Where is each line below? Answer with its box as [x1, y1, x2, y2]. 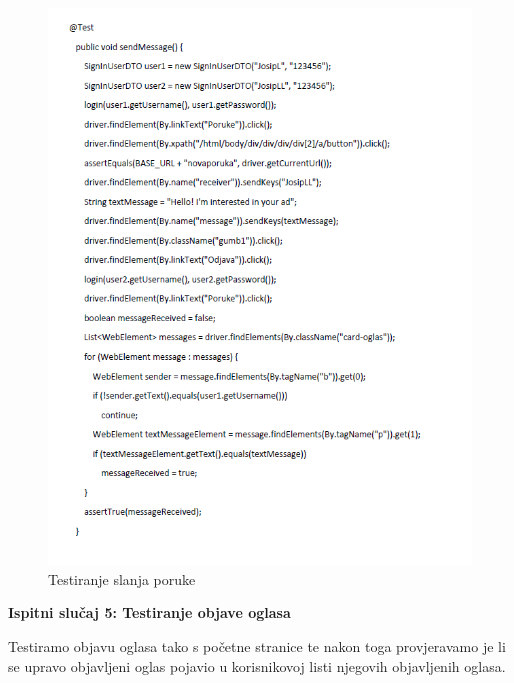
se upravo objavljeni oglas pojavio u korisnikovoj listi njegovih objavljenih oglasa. [8, 655, 506, 676]
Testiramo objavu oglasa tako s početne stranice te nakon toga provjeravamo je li [8, 635, 506, 656]
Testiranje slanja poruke [48, 568, 196, 589]
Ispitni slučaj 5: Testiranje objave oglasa [8, 602, 291, 623]
